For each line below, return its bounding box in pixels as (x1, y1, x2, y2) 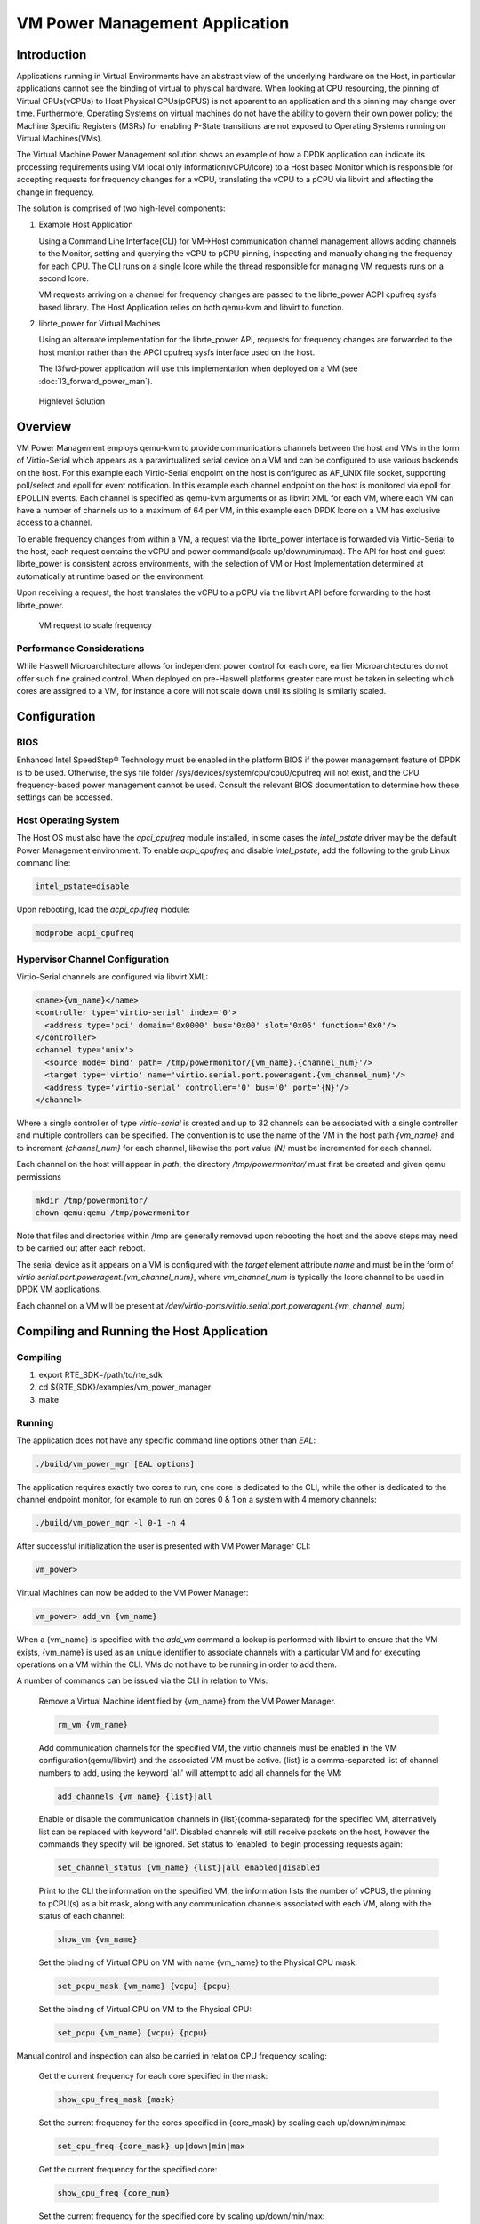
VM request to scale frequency (38, 620, 153, 631)
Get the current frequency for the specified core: (38, 2164, 218, 2175)
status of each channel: (38, 1911, 125, 1922)
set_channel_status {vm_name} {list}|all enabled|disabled (57, 1863, 320, 1873)
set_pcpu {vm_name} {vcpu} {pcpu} (57, 2027, 208, 2037)
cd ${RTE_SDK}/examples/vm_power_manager (38, 1382, 212, 1392)
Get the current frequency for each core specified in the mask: (38, 2071, 268, 2082)
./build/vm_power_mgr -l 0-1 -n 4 (35, 1518, 186, 1528)
